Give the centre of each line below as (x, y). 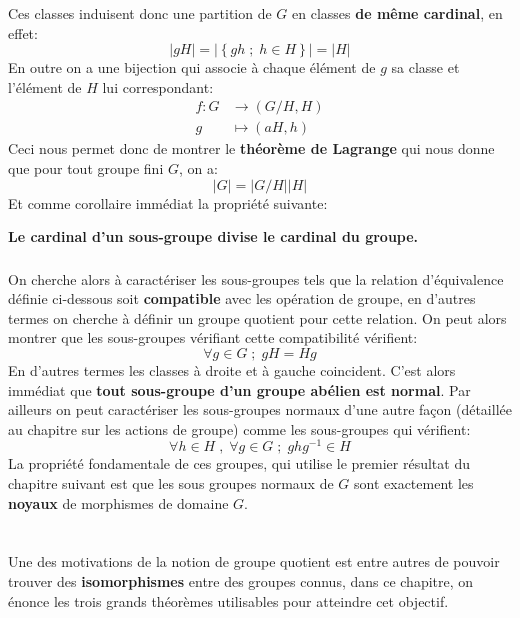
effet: (23, 32)
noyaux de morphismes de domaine (118, 502)
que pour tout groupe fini (86, 167)
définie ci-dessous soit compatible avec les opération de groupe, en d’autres (242, 298)
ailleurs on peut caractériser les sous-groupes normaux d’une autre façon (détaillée (260, 409)
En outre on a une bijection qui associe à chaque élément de (192, 67)
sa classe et (425, 67)
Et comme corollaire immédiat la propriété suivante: (168, 202)
